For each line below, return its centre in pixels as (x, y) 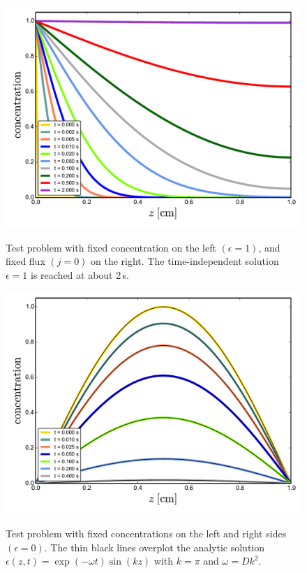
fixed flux (25, 261)
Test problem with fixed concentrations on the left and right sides (146, 533)
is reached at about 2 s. (80, 274)
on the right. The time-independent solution (185, 261)
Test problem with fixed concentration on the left (111, 247)
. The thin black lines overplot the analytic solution (155, 547)
